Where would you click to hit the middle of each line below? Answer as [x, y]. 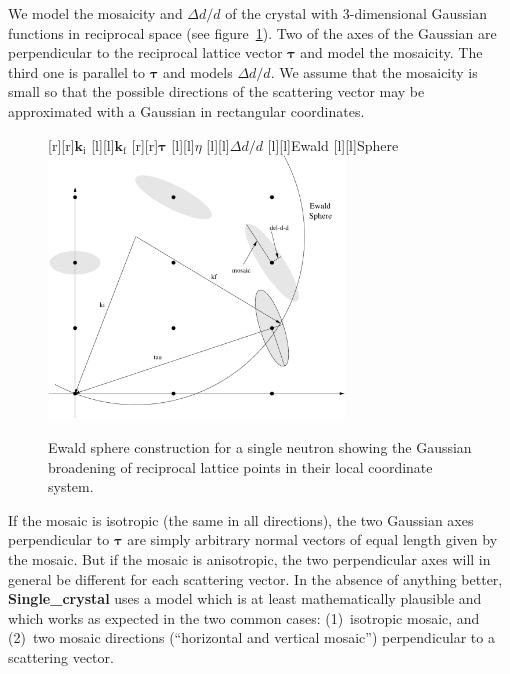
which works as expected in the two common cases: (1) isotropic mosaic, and [244, 617]
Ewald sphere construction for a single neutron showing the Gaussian [260, 447]
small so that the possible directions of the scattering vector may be [216, 91]
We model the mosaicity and [95, 13]
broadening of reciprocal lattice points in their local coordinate [240, 466]
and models [198, 71]
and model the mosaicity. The [391, 52]
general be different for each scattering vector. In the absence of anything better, [255, 578]
